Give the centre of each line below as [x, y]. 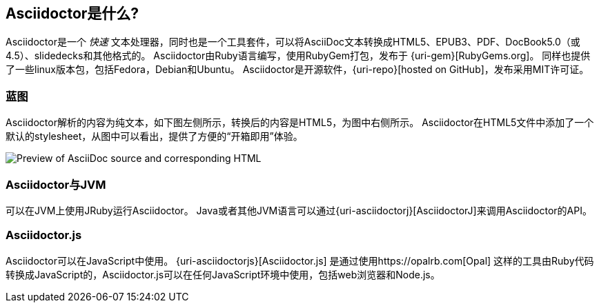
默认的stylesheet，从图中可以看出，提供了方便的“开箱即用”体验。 [154, 136]
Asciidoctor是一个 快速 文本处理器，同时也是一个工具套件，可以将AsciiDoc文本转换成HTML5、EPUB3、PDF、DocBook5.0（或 [293, 42]
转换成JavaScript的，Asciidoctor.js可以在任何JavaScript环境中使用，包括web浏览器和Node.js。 [223, 274]
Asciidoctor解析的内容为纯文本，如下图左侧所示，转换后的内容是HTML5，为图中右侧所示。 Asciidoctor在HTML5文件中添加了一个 [300, 123]
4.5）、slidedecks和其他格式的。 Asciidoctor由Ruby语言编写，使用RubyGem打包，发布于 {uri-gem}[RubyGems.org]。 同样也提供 [298, 56]
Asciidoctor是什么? [72, 13]
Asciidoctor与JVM [56, 184]
